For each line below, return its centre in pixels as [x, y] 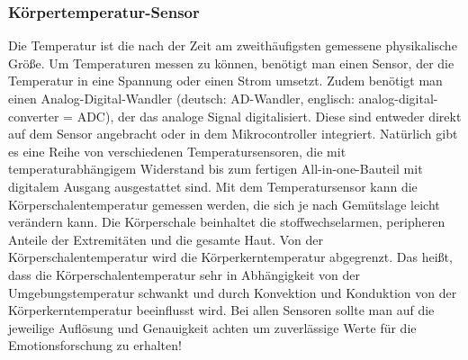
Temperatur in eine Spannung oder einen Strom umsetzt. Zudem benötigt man [225, 81]
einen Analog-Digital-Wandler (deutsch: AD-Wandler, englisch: [181, 98]
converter [34, 116]
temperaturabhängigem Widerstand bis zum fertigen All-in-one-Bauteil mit [216, 169]
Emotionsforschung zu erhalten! [95, 345]
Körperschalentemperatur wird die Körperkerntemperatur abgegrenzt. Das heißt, [230, 257]
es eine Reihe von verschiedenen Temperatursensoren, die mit [177, 151]
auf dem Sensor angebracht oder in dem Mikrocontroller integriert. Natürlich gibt [233, 134]
